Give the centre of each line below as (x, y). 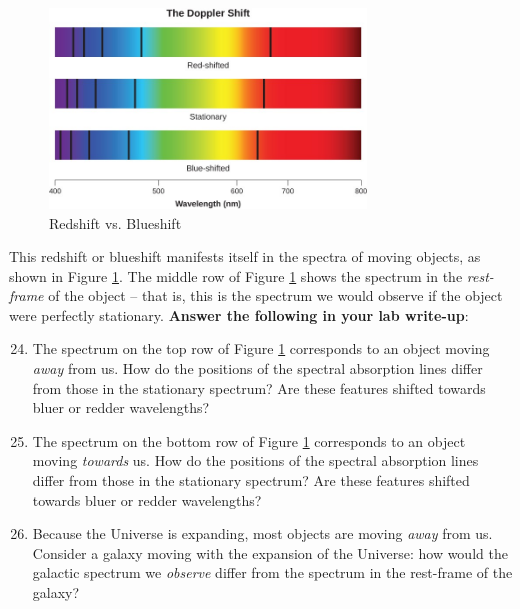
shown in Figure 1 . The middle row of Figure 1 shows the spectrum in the (236, 275)
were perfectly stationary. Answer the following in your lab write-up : (239, 314)
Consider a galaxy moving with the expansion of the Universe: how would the (270, 552)
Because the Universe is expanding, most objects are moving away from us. (262, 533)
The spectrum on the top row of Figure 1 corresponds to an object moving (261, 348)
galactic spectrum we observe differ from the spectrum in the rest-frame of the (272, 572)
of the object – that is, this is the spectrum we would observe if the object (275, 295)
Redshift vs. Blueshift (115, 222)
